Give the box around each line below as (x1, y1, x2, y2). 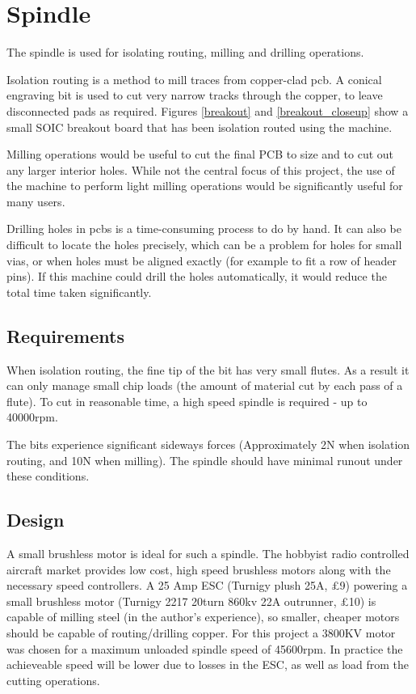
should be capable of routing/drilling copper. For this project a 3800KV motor (6, 624, 396, 641)
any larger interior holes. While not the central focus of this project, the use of (6, 161, 395, 178)
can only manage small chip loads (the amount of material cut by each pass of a (6, 377, 403, 394)
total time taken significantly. (6, 283, 152, 300)
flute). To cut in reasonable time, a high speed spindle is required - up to (6, 392, 368, 409)
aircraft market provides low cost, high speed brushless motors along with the (6, 561, 391, 578)
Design (6, 507, 65, 532)
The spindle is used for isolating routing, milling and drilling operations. (6, 44, 364, 61)
